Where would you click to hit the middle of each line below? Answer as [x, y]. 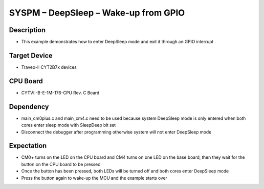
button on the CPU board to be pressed [61, 164]
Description [27, 30]
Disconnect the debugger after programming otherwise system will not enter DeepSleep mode [116, 132]
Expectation [28, 146]
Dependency [29, 106]
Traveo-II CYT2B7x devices [49, 67]
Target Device [31, 55]
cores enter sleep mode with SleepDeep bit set [68, 125]
